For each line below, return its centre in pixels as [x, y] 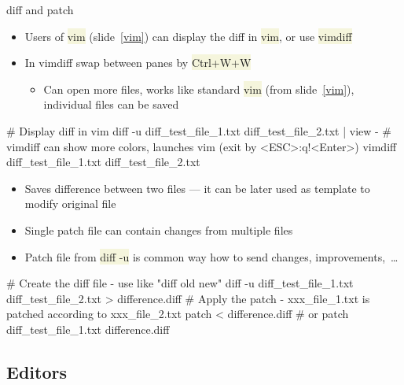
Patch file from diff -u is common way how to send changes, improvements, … [211, 256]
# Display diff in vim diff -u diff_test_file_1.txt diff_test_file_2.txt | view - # [199, 130]
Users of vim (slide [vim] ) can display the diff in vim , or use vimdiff [188, 36]
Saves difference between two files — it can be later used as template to [197, 188]
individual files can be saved [111, 104]
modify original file [70, 204]
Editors [37, 371]
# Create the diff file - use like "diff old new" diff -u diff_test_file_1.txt [180, 283]
